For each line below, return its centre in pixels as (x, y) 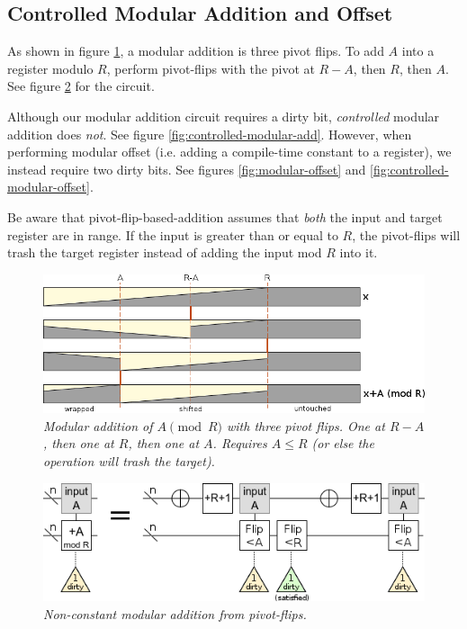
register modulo (50, 68)
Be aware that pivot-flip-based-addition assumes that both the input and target (225, 216)
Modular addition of (98, 425)
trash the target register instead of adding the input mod (165, 252)
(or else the (343, 443)
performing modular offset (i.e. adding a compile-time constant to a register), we (229, 152)
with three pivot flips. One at (305, 425)
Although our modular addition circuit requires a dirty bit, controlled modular (224, 116)
